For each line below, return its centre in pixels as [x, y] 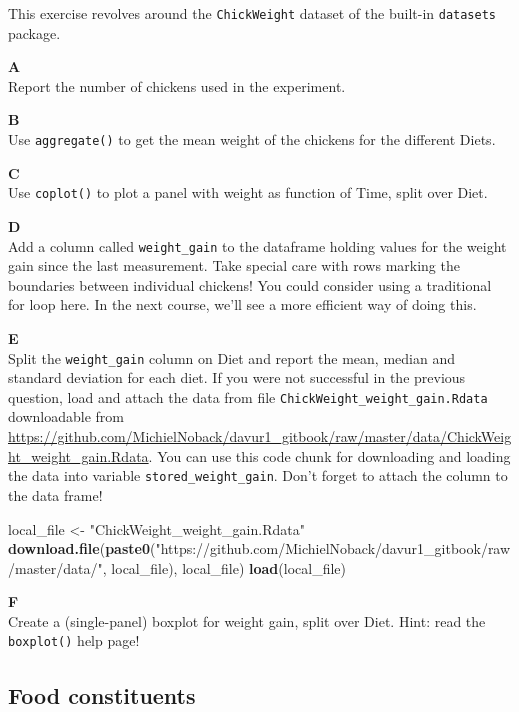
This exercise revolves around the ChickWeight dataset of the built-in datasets [252, 13]
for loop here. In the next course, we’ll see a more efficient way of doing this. [242, 304]
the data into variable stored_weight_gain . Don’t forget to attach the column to [258, 475]
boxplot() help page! [74, 640]
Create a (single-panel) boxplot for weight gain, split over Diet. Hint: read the [247, 620]
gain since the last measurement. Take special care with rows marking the [234, 265]
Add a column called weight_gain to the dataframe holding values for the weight [257, 245]
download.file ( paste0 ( [82, 548]
